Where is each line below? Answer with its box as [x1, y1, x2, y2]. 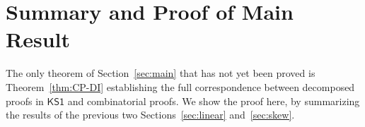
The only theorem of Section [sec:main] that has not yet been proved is [6, 66, 315, 80]
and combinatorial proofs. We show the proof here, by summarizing [67, 93, 360, 108]
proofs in [6, 93, 44, 108]
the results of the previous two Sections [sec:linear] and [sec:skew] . [6, 107, 295, 122]
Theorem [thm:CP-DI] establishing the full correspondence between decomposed [6, 79, 355, 94]
